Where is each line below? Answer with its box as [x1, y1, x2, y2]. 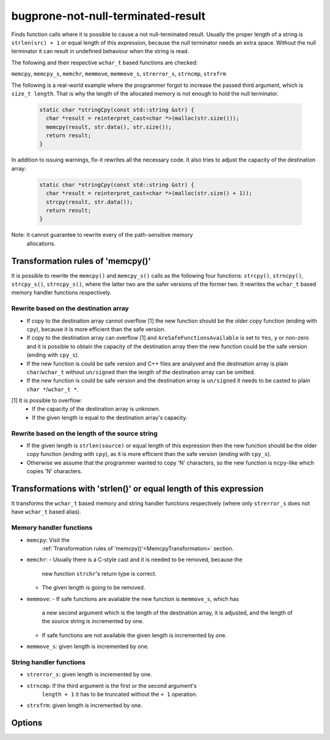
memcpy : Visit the [26, 536, 70, 544]
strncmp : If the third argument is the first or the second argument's [26, 682, 197, 689]
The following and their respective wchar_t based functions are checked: [11, 59, 198, 66]
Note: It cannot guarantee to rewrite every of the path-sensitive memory [11, 231, 193, 239]
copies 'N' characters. [26, 468, 82, 475]
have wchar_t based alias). [11, 508, 82, 515]
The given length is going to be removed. [42, 584, 145, 591]
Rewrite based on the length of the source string [11, 429, 158, 438]
